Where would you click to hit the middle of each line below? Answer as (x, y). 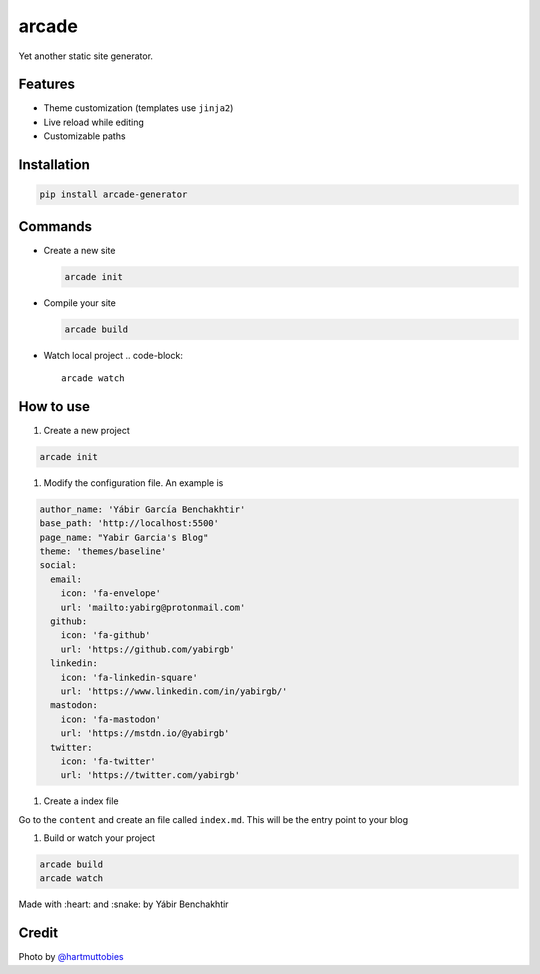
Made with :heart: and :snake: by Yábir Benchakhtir (123, 904)
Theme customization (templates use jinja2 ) (138, 108)
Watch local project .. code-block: (113, 355)
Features (46, 84)
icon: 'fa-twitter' (108, 761)
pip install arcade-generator (113, 194)
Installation (54, 165)
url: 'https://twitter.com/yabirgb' (150, 775)
